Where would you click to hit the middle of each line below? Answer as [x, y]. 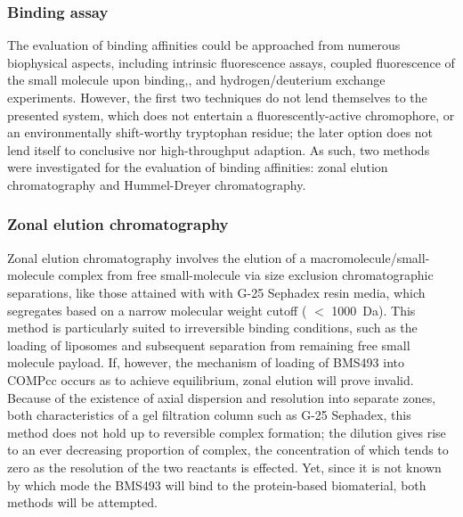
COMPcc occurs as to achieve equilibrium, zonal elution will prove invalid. [211, 379]
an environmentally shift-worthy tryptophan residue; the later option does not [220, 132]
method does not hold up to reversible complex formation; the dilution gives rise [227, 432]
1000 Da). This [374, 310]
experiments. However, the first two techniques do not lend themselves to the [217, 97]
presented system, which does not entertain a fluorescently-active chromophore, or [231, 115]
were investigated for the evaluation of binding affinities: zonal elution [198, 167]
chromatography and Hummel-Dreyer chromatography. [157, 184]
